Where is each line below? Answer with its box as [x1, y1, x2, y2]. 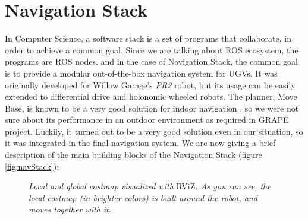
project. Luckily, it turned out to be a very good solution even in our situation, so [5, 125, 303, 137]
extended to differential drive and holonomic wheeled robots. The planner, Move [5, 90, 297, 103]
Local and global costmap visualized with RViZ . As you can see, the [29, 180, 271, 192]
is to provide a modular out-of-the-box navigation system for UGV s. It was [5, 66, 278, 79]
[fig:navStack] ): [5, 160, 59, 172]
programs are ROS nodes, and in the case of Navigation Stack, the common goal [5, 55, 298, 68]
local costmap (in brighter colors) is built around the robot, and [29, 191, 257, 204]
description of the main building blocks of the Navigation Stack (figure [5, 148, 262, 161]
